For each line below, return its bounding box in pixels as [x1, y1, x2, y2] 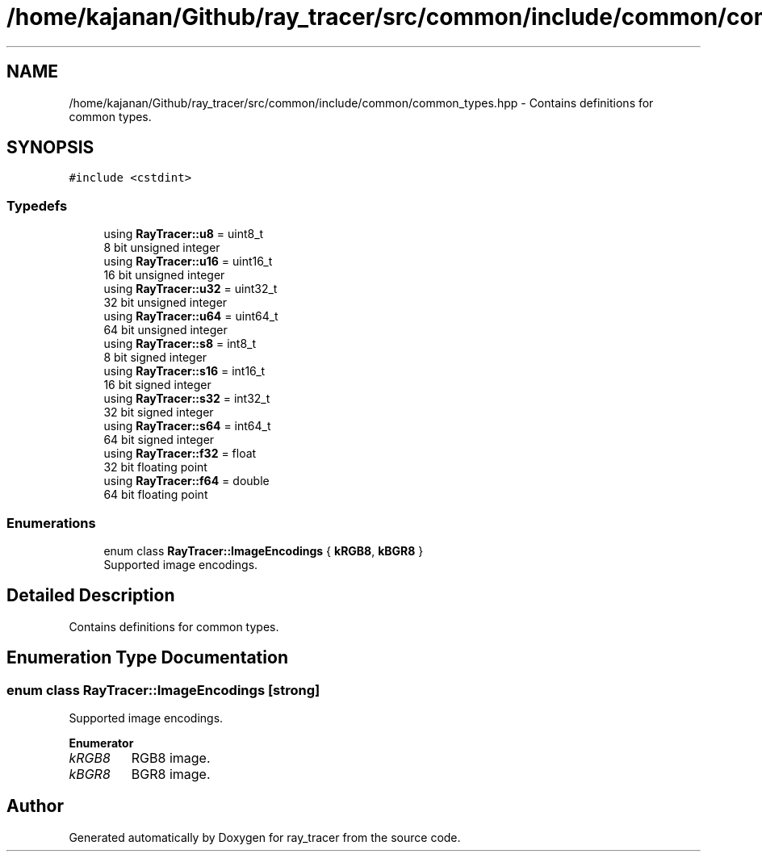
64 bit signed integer [103, 433, 215, 447]
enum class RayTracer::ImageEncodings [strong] [6, 681, 320, 698]
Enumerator [69, 736, 134, 750]
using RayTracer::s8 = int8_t [103, 337, 257, 351]
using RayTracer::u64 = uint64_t [103, 309, 278, 324]
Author [6, 796, 64, 817]
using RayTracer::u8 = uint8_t [103, 227, 264, 241]
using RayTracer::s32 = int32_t [103, 391, 270, 406]
